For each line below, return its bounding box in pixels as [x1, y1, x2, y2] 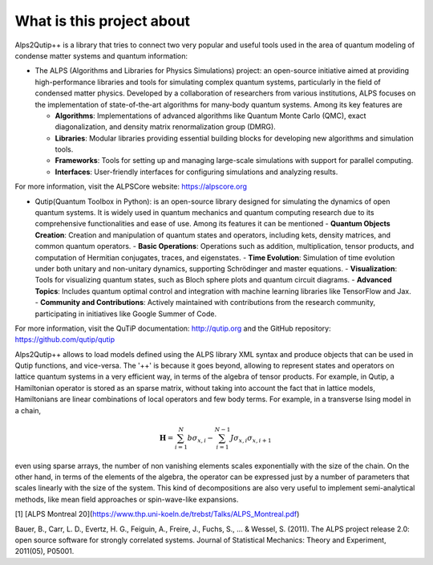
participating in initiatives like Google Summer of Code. [34, 309, 216, 319]
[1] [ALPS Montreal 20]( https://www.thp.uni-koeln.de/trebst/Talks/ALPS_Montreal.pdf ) [14, 510, 300, 519]
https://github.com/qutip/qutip [14, 335, 115, 344]
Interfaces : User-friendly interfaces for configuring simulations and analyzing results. [55, 167, 338, 177]
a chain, [14, 405, 42, 415]
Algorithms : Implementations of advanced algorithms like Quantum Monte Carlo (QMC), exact [55, 111, 366, 120]
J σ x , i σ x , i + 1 [229, 433, 272, 445]
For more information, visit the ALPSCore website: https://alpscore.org [14, 181, 248, 192]
